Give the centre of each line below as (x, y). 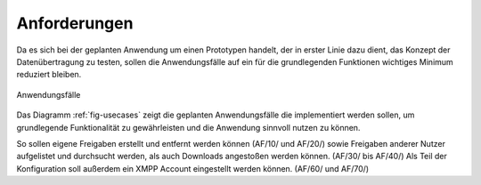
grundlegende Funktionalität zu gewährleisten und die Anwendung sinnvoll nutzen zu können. (188, 127)
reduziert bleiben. (49, 75)
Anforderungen (75, 23)
